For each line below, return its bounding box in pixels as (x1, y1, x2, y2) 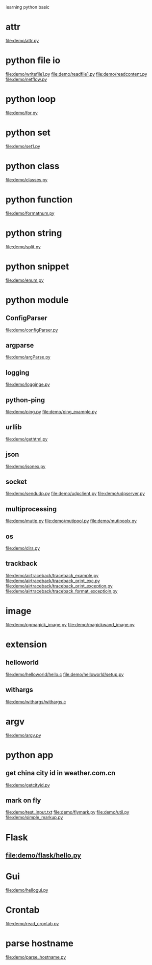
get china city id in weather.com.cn (5, 769, 116, 777)
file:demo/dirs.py (5, 545, 40, 551)
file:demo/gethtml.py (5, 436, 48, 442)
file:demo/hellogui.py (5, 887, 49, 893)
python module (5, 294, 69, 305)
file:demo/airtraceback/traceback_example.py (5, 572, 99, 578)
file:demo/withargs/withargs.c (5, 699, 66, 704)
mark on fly (5, 796, 41, 804)
